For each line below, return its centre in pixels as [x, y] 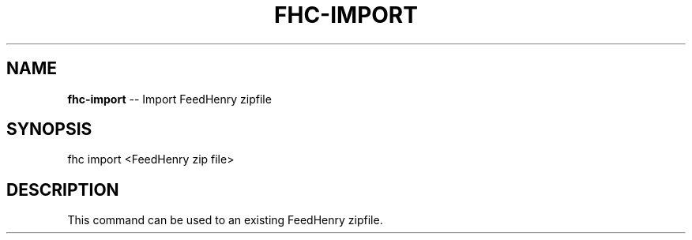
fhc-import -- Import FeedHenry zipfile [169, 99]
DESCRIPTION [63, 189]
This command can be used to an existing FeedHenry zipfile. [225, 220]
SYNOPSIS [49, 129]
